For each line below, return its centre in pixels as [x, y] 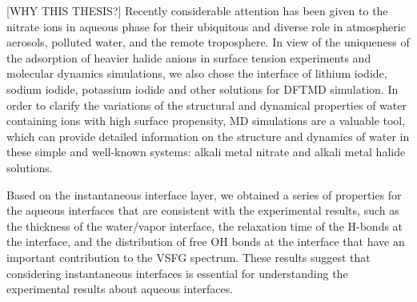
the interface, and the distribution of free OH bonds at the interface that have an [206, 242]
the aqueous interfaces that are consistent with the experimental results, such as [203, 210]
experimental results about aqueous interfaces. [120, 289]
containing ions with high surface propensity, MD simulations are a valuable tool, [206, 121]
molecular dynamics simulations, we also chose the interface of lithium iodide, [197, 73]
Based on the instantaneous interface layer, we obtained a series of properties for [204, 194]
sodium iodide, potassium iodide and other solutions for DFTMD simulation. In [202, 89]
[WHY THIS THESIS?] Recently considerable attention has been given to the [197, 10]
